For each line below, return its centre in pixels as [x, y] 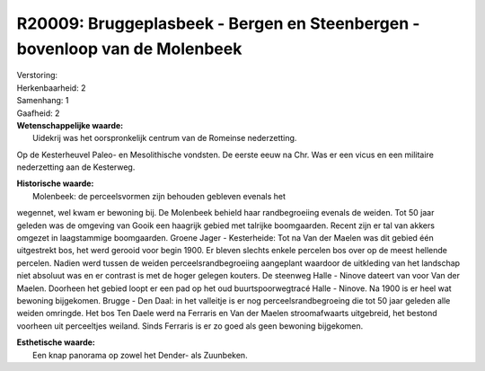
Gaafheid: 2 [38, 113]
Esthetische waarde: [56, 342]
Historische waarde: [55, 183]
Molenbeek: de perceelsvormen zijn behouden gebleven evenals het [159, 196]
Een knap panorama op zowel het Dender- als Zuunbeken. [140, 355]
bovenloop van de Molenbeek [129, 49]
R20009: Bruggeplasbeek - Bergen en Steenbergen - [218, 23]
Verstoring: [37, 75]
